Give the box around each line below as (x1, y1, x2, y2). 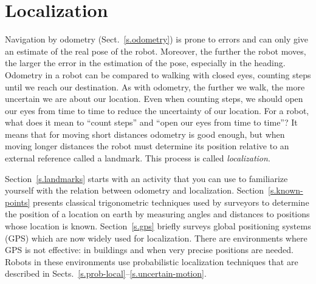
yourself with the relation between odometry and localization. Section (5, 184, 264, 197)
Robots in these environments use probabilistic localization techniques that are (5, 255, 298, 268)
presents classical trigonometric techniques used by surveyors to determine (32, 195, 309, 208)
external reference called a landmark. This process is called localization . (5, 152, 270, 164)
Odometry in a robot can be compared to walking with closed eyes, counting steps (5, 68, 311, 81)
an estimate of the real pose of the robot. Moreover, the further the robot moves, (5, 44, 306, 57)
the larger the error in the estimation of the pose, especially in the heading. (5, 56, 286, 69)
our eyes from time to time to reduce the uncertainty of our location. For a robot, (5, 104, 309, 117)
